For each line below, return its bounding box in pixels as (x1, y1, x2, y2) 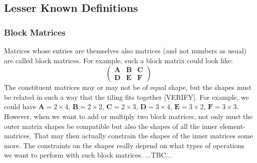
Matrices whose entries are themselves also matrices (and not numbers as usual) (4, 45, 247, 55)
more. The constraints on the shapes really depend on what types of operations (4, 140, 245, 150)
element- (219, 121, 246, 131)
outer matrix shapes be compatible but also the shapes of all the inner (4, 121, 218, 131)
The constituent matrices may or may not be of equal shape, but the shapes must (4, 82, 252, 92)
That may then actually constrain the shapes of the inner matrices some (33, 130, 253, 141)
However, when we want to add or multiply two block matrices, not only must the (4, 111, 253, 121)
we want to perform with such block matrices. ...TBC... (4, 150, 172, 160)
